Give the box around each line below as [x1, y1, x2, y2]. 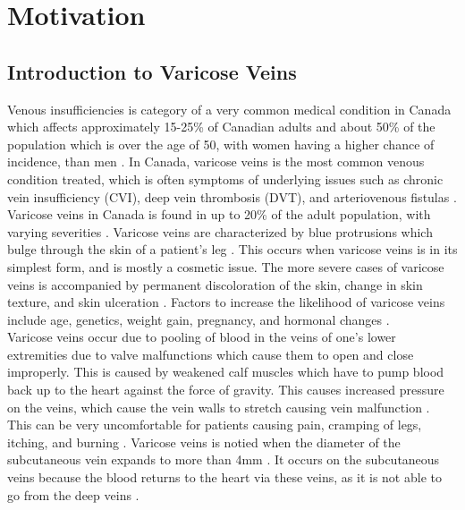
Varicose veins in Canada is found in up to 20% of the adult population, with [7, 205, 431, 224]
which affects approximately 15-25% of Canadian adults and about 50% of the [7, 117, 435, 136]
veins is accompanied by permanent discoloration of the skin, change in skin [7, 275, 423, 293]
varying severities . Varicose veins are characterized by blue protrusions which [7, 222, 433, 241]
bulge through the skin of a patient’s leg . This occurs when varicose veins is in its [7, 240, 458, 259]
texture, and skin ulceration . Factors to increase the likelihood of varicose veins [7, 293, 445, 311]
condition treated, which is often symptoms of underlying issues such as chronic [7, 169, 444, 188]
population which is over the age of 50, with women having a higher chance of [7, 134, 435, 153]
